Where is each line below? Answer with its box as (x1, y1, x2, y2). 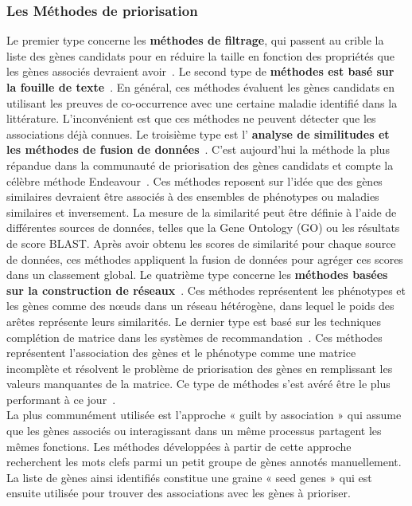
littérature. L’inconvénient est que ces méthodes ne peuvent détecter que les (6, 110, 376, 127)
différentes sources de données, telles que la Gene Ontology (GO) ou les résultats (6, 219, 400, 236)
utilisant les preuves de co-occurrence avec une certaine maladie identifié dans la (6, 94, 398, 111)
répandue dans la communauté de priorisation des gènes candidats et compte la (6, 156, 394, 173)
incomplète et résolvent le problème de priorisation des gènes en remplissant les (6, 359, 393, 376)
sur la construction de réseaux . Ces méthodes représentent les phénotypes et (6, 281, 406, 298)
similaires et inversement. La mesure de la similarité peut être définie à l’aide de (6, 203, 397, 220)
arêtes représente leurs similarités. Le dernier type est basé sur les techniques (6, 312, 381, 329)
